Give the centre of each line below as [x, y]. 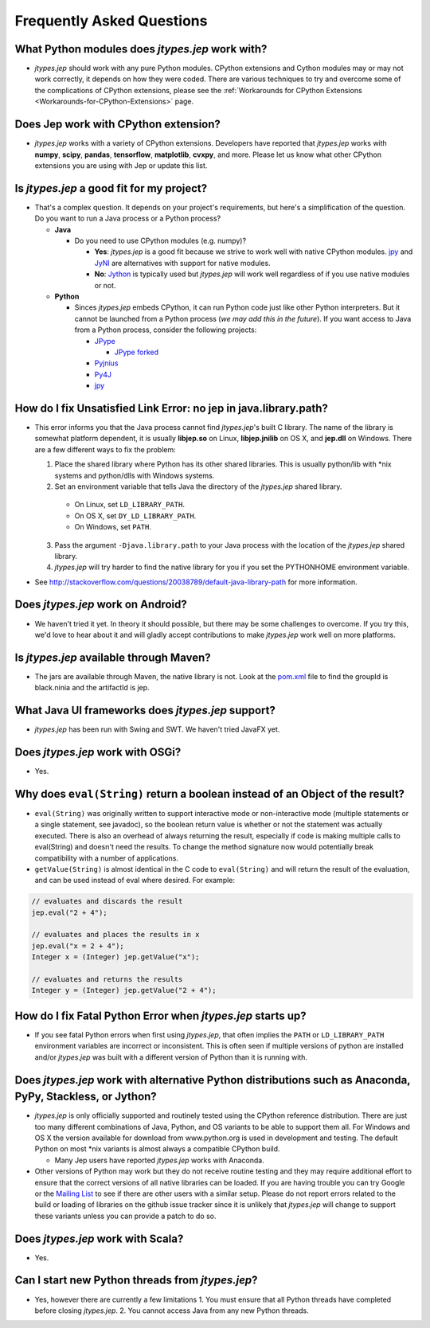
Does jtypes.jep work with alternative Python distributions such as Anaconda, [213, 1080]
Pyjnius [106, 363]
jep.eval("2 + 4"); [69, 912]
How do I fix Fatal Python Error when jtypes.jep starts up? [160, 1016]
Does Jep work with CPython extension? [117, 125]
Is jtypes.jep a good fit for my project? [111, 188]
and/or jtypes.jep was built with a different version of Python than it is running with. [171, 1057]
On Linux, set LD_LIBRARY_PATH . [129, 505]
